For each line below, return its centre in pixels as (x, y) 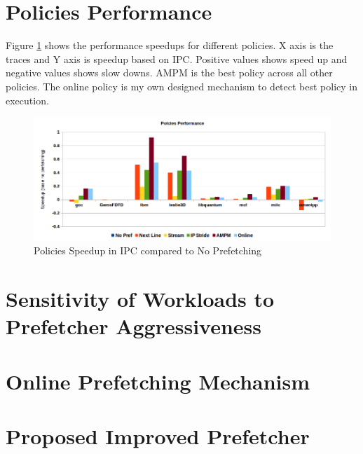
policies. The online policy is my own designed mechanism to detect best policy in (182, 86)
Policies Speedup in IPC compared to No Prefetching (148, 250)
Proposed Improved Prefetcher (158, 435)
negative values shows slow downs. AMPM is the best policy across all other (169, 73)
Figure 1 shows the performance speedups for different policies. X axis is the (170, 45)
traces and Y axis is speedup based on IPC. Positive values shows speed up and (177, 59)
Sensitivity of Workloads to (140, 299)
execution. (27, 100)
